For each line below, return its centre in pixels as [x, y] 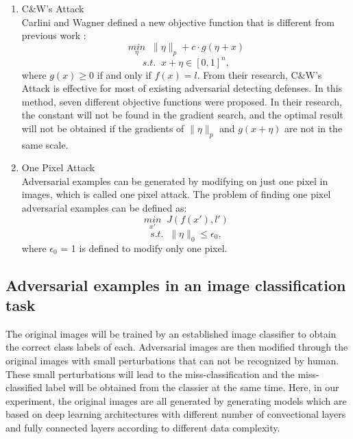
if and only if [124, 74]
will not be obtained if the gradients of [103, 128]
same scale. [45, 144]
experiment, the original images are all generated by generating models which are [176, 400]
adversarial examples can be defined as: [104, 208]
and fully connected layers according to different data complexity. [143, 427]
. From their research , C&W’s [259, 74]
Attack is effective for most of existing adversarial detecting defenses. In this [182, 88]
